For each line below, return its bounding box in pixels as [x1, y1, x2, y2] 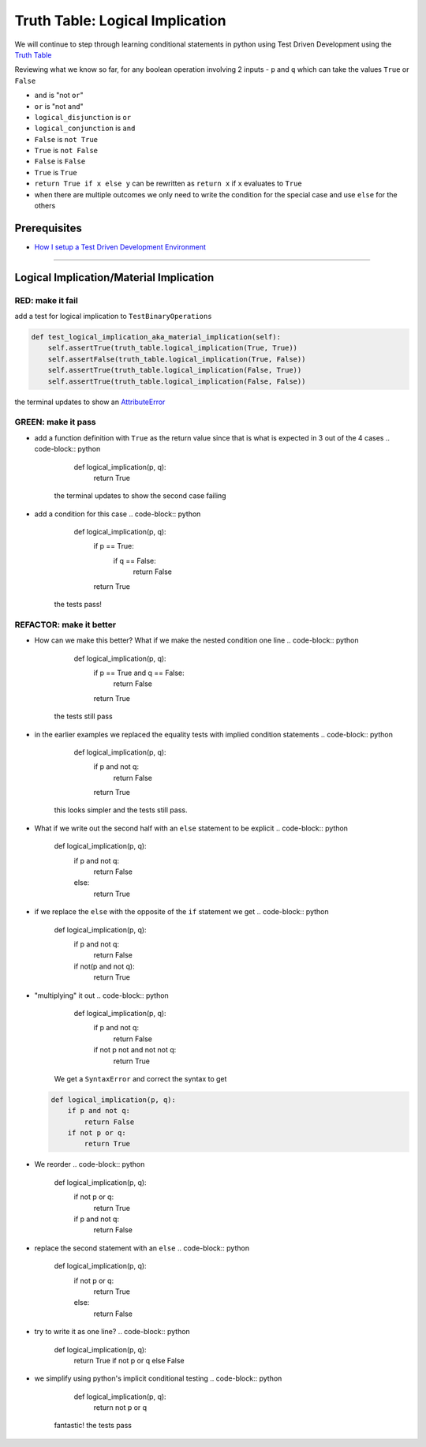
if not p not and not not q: [93, 1045, 177, 1055]
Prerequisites [14, 221, 82, 234]
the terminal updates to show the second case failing [54, 491, 226, 500]
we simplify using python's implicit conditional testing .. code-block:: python [34, 1374, 282, 1383]
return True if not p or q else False [73, 1355, 185, 1365]
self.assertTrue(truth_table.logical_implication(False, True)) [47, 365, 302, 375]
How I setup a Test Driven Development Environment [34, 242, 207, 252]
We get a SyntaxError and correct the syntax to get [54, 1074, 227, 1083]
